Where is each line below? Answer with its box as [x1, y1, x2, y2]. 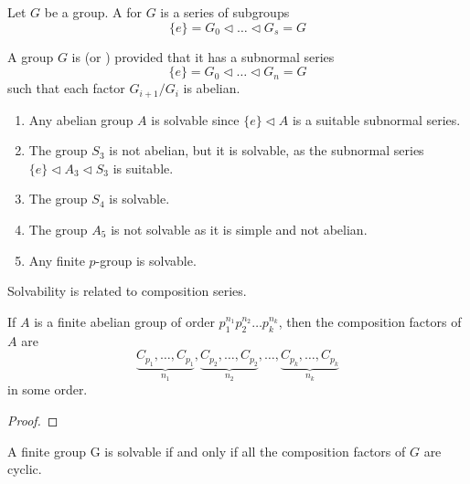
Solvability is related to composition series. [7, 281, 247, 300]
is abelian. [183, 79, 240, 98]
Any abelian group [28, 110, 134, 129]
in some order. [7, 380, 88, 399]
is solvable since [151, 110, 240, 129]
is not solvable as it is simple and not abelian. [111, 220, 368, 239]
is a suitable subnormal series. [292, 110, 461, 129]
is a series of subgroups [160, 3, 290, 21]
